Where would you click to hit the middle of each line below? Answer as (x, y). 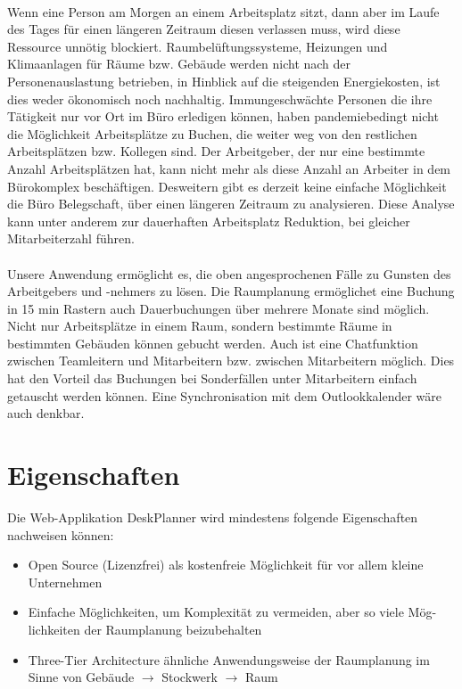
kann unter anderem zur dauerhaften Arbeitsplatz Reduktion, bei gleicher (209, 221)
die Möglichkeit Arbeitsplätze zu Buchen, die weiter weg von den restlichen (212, 133)
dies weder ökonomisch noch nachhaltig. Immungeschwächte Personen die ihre (220, 98)
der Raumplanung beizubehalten (173, 629)
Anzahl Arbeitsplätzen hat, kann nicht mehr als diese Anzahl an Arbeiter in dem (229, 168)
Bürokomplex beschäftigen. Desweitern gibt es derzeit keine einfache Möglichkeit (227, 186)
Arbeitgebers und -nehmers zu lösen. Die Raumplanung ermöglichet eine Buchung (231, 291)
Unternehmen (65, 582)
